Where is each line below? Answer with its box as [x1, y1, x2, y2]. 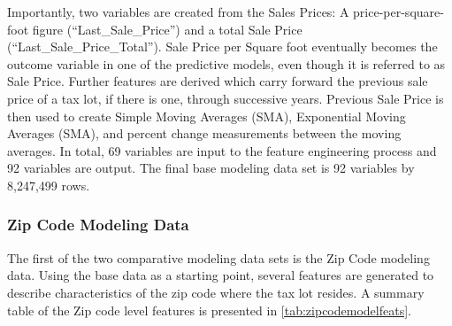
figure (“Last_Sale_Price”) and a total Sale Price [32, 19, 303, 38]
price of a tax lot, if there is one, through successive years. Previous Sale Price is [7, 89, 444, 107]
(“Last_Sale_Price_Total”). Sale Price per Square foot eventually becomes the [7, 37, 438, 56]
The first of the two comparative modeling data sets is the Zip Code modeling [7, 248, 430, 267]
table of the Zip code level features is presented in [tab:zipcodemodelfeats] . [7, 300, 411, 319]
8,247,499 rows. [7, 175, 90, 194]
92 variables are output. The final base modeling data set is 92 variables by [7, 159, 415, 177]
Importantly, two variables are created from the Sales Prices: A [7, 3, 349, 20]
